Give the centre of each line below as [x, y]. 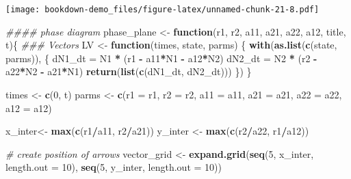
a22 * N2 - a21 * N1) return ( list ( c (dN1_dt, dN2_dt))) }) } [129, 71]
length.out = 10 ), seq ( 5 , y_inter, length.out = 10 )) [114, 167]
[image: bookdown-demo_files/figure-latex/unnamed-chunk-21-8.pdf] [162, 10]
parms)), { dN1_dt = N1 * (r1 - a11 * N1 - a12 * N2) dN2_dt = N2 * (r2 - [161, 58]
